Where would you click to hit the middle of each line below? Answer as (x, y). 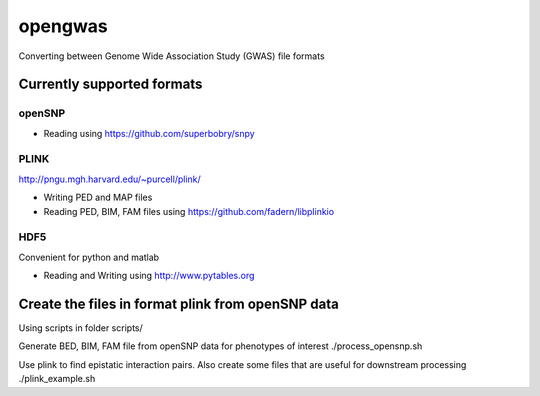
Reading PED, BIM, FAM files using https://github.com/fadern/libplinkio (189, 211)
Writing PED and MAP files (98, 197)
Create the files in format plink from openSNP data (178, 303)
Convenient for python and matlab (89, 257)
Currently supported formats (110, 84)
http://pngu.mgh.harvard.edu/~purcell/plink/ (110, 179)
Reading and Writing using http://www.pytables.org (149, 276)
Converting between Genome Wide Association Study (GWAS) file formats (171, 56)
